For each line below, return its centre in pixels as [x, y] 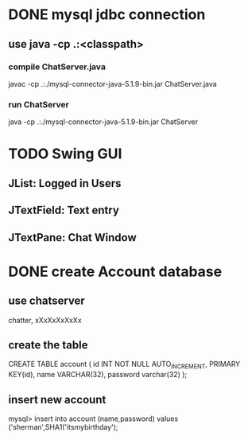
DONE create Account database [115, 271]
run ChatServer [39, 104]
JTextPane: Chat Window [72, 238]
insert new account [57, 399]
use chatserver [46, 301]
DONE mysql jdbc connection [107, 15]
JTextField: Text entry [64, 210]
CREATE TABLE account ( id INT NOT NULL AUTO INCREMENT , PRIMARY [124, 365]
